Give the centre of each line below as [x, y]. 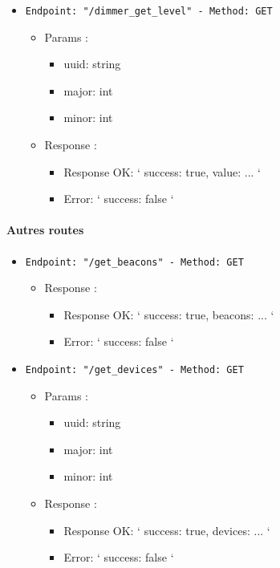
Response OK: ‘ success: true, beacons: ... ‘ [169, 314]
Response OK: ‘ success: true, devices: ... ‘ [167, 530]
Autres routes [45, 230]
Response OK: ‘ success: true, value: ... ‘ [162, 171]
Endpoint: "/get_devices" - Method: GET [134, 370]
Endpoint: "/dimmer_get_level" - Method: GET [149, 11]
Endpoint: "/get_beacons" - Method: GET [134, 262]
